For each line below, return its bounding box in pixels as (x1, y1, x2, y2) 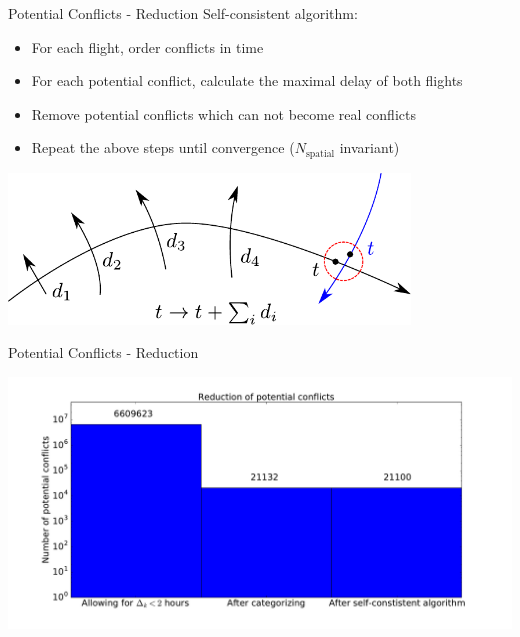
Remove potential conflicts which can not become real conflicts (31, 103, 416, 124)
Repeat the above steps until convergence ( (31, 137, 295, 158)
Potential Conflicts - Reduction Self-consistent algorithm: (8, 3, 358, 23)
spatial (305, 148, 335, 159)
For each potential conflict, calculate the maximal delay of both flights (31, 70, 463, 91)
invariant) (339, 137, 400, 158)
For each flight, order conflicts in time (31, 36, 264, 57)
